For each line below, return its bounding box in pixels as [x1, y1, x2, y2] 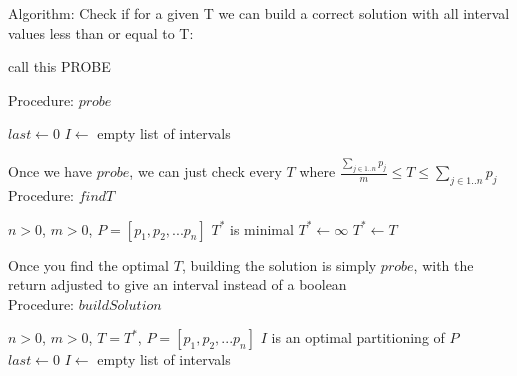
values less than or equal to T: [8, 22, 194, 43]
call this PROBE [8, 56, 111, 77]
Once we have [8, 161, 92, 182]
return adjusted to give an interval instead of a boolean [8, 274, 347, 295]
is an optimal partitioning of [271, 327, 445, 348]
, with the [413, 254, 474, 275]
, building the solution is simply [181, 254, 377, 275]
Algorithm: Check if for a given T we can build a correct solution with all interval [8, 3, 510, 23]
